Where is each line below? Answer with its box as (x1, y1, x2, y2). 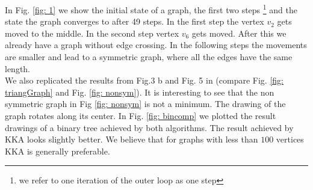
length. (5, 62, 31, 75)
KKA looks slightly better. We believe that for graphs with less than (5, 133, 258, 146)
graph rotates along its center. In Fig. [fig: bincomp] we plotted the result (5, 109, 276, 121)
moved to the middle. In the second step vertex (5, 26, 179, 39)
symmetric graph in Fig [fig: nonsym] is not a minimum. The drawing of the (5, 97, 286, 110)
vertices (276, 133, 304, 146)
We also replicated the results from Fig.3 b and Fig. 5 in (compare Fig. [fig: (5, 74, 284, 87)
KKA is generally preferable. (5, 144, 110, 157)
